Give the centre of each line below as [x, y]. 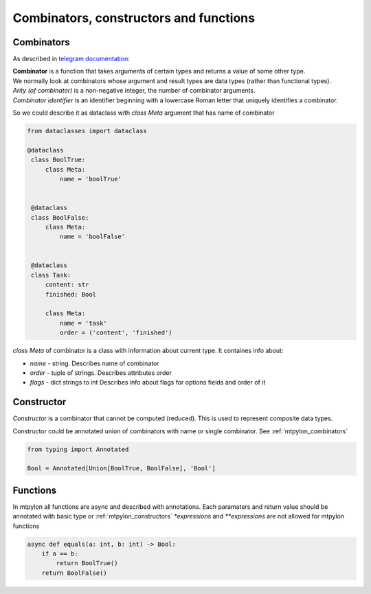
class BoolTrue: [58, 160]
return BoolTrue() [87, 563]
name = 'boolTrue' [90, 179]
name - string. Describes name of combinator [94, 363]
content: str [67, 285]
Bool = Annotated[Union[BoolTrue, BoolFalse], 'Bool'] [121, 468]
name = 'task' [83, 323]
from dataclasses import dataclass [87, 131]
